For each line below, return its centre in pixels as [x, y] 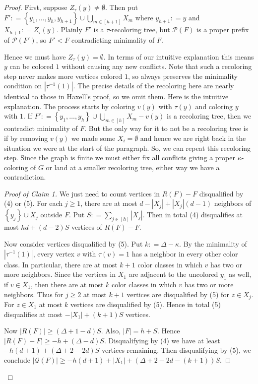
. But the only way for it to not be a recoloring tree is [166, 128]
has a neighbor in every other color [185, 253]
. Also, [111, 331]
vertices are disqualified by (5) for [178, 294]
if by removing [26, 138]
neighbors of [233, 203]
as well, [240, 274]
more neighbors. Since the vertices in [60, 274]
